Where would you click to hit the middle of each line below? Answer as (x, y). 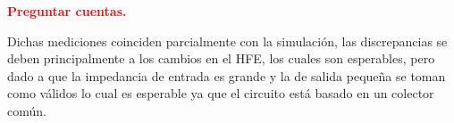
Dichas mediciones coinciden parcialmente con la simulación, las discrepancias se (227, 41)
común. (27, 110)
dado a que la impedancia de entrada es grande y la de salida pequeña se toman (227, 75)
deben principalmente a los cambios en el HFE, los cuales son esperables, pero (221, 58)
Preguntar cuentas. (67, 11)
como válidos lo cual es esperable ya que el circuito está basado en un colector (221, 93)
